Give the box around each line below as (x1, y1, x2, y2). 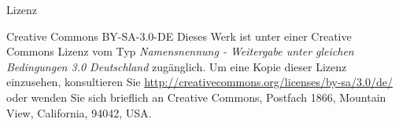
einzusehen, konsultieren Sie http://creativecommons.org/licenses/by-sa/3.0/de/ (6, 74, 393, 90)
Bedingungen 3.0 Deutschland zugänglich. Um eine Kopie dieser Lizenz (6, 58, 347, 74)
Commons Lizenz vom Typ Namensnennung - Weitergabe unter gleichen (6, 43, 354, 59)
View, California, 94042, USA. (6, 104, 152, 121)
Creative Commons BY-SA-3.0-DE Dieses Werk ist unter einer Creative (6, 27, 352, 44)
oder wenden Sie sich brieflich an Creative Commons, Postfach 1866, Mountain (6, 88, 386, 105)
